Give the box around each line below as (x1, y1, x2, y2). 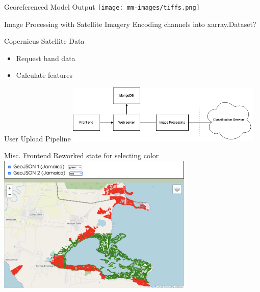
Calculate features (16, 70, 72, 80)
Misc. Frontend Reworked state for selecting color (4, 150, 159, 161)
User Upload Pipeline (4, 133, 71, 143)
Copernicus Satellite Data (4, 36, 85, 46)
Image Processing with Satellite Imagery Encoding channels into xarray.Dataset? (4, 18, 256, 29)
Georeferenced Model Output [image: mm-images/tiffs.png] (4, 2, 200, 12)
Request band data (16, 52, 75, 63)
